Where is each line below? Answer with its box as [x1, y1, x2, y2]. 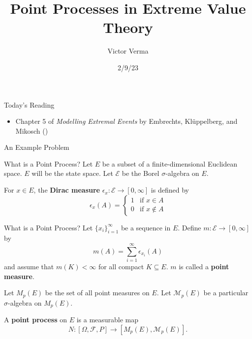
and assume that [4, 261, 54, 272]
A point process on [4, 314, 67, 325]
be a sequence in [121, 222, 171, 232]
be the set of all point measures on [45, 287, 150, 298]
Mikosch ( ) [15, 125, 48, 136]
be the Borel [122, 168, 159, 178]
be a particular [203, 287, 249, 298]
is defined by [151, 185, 189, 195]
